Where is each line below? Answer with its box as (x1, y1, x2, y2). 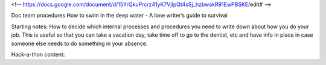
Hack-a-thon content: (11, 51, 65, 58)
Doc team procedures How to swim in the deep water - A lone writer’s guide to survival (11, 12, 228, 19)
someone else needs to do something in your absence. (11, 40, 148, 47)
